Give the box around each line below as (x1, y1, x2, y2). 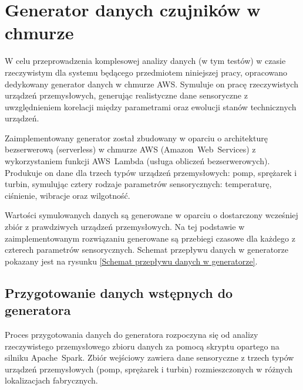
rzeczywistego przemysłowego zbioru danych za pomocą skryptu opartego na (5, 340, 280, 352)
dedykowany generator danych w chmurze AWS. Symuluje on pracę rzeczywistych (5, 77, 298, 90)
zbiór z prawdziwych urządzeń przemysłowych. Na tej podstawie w (5, 221, 245, 233)
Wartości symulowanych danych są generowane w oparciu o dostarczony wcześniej (5, 209, 298, 221)
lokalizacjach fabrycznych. (5, 374, 98, 386)
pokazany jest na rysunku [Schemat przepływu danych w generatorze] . (5, 255, 258, 267)
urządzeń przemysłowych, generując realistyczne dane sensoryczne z (5, 89, 248, 101)
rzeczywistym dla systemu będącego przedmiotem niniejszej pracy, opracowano (5, 66, 288, 78)
